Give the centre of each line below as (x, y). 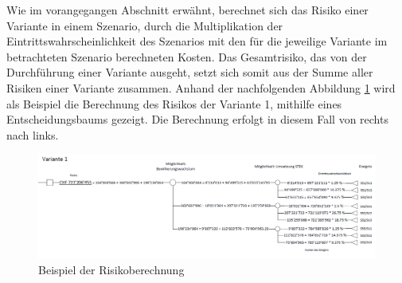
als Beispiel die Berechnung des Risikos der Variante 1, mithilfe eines (174, 103)
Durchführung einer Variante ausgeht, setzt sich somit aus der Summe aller (190, 72)
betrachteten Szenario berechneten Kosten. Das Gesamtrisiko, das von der (187, 56)
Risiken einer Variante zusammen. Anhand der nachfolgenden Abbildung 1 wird (201, 87)
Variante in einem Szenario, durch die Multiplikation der (145, 25)
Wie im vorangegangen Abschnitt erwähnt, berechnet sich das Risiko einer (187, 10)
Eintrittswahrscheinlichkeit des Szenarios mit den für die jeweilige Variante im (197, 41)
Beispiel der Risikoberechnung (111, 270)
